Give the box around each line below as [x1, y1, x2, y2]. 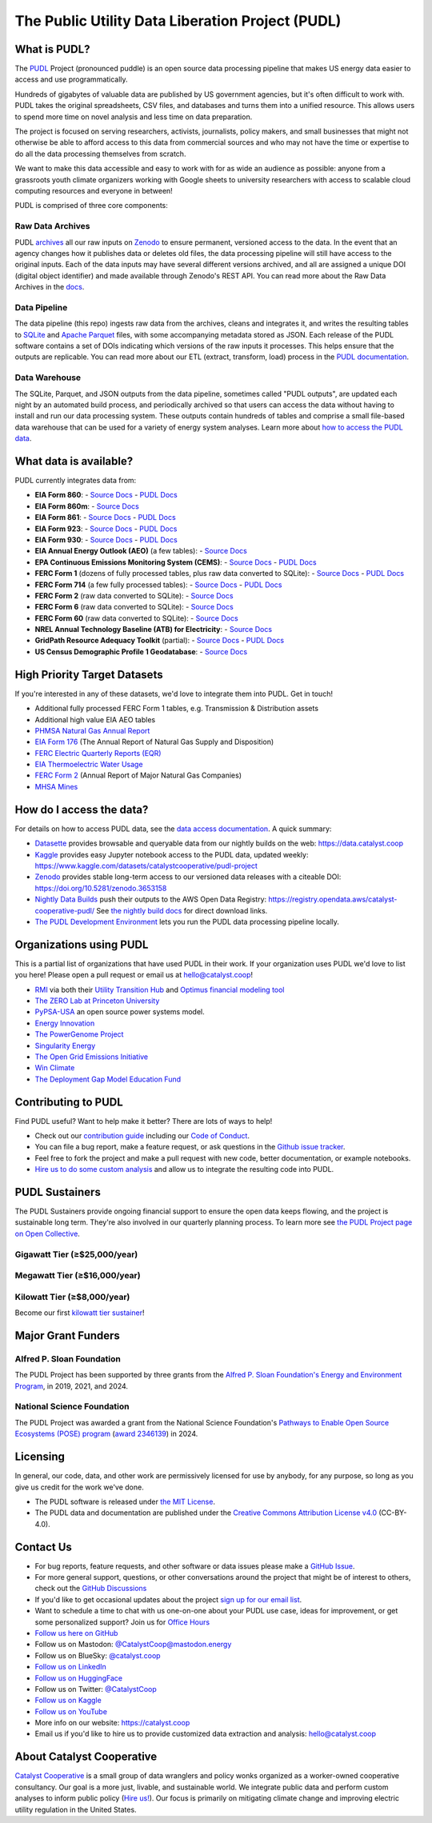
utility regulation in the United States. [14, 1805, 137, 1814]
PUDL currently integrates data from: [14, 475, 137, 485]
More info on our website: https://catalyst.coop [34, 1718, 190, 1728]
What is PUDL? [14, 42, 90, 56]
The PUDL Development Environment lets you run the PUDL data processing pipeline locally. [34, 917, 340, 926]
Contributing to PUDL [14, 1095, 123, 1109]
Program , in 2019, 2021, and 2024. [14, 1381, 128, 1391]
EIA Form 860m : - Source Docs [34, 501, 139, 511]
